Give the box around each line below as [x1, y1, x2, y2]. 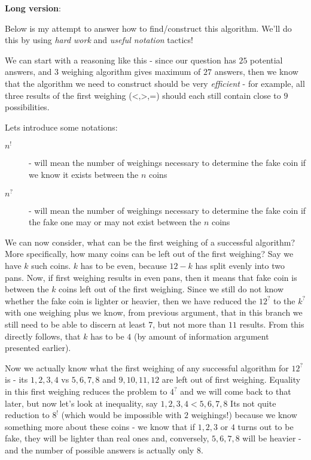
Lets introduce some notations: [5, 120, 118, 133]
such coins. [31, 259, 71, 272]
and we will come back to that [180, 385, 291, 397]
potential [250, 53, 283, 66]
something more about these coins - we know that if [5, 420, 195, 432]
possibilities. [5, 101, 50, 113]
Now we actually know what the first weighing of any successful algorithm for [5, 361, 289, 374]
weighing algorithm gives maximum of [61, 65, 201, 78]
